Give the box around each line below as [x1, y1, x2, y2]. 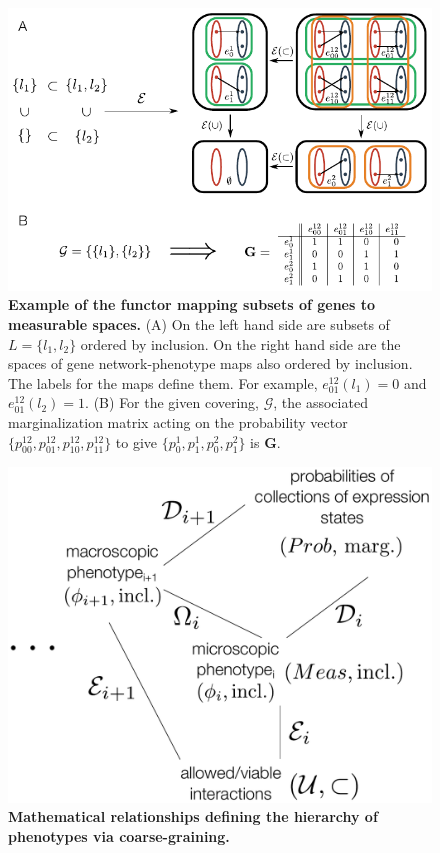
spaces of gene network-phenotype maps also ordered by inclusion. [8, 353, 413, 374]
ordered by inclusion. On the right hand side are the [80, 333, 401, 354]
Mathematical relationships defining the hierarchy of [8, 806, 378, 827]
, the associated [273, 392, 368, 413]
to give [115, 431, 158, 452]
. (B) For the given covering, [85, 392, 260, 413]
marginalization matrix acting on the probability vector [8, 412, 348, 433]
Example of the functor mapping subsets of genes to [8, 294, 376, 315]
